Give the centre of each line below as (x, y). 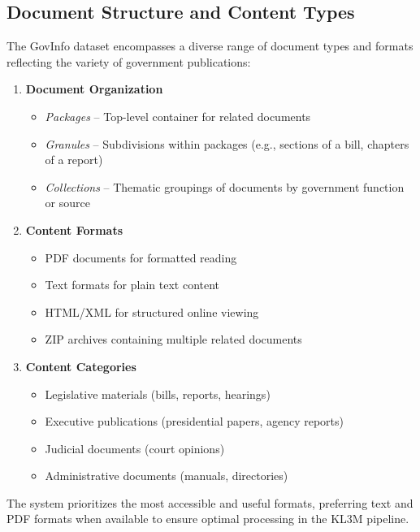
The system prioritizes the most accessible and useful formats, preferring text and (210, 502)
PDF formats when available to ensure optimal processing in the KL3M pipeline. (208, 519)
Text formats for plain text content (132, 285)
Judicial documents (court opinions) (135, 448)
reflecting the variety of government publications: (129, 61)
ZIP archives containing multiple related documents (173, 339)
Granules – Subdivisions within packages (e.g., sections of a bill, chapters (227, 143)
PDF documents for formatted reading (141, 257)
